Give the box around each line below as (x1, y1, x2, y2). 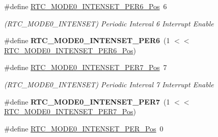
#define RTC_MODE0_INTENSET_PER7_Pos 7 (4, 62, 167, 73)
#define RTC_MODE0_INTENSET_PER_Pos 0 (4, 123, 163, 133)
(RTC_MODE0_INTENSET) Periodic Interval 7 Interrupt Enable (4, 79, 214, 89)
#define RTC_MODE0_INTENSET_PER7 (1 (4, 96, 170, 107)
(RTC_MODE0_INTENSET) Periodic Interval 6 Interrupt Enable (4, 18, 214, 28)
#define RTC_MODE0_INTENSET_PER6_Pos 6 (4, 1, 167, 11)
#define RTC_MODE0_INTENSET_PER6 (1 (4, 35, 170, 46)
